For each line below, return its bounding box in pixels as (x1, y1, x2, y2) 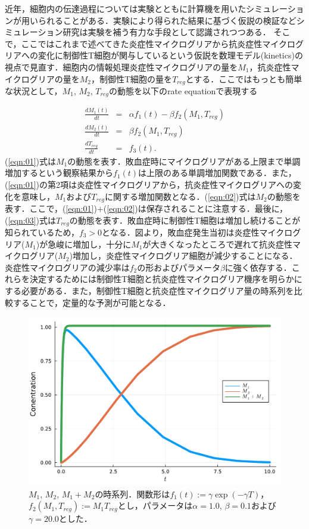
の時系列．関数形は (95, 487, 170, 500)
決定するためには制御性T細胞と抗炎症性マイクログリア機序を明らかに (29, 273, 302, 285)
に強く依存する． (224, 261, 292, 273)
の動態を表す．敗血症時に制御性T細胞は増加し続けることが (69, 214, 301, 226)
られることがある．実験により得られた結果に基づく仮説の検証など (38, 14, 296, 26)
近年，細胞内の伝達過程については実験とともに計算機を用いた (5, 2, 246, 14)
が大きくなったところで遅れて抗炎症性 (142, 237, 293, 250)
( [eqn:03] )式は (5, 214, 56, 226)
